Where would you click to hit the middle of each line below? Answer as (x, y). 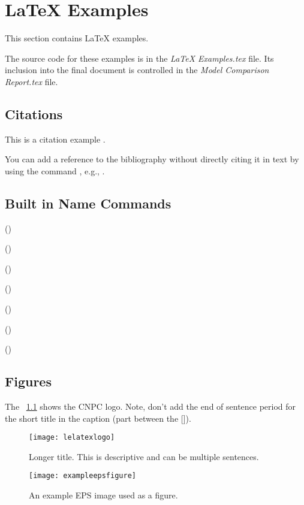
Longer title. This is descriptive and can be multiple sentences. (144, 456)
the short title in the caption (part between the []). (98, 418)
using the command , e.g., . (55, 170)
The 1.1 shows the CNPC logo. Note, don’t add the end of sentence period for (151, 406)
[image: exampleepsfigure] (82, 476)
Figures (28, 381)
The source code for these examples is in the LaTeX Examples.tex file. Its (139, 58)
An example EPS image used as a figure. (103, 495)
